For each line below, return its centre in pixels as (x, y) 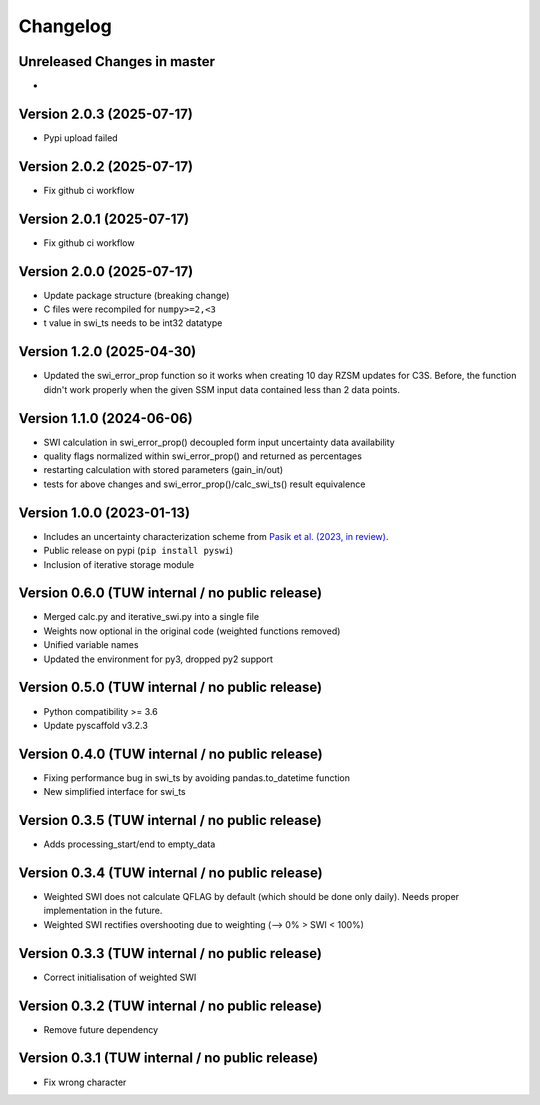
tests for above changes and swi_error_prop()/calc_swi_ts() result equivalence (204, 484)
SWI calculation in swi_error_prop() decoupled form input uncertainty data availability (219, 442)
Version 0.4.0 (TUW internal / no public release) (171, 753)
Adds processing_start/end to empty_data (129, 844)
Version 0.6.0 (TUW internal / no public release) (170, 593)
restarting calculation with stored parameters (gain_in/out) (163, 470)
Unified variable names (91, 645)
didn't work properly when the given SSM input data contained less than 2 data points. (221, 389)
